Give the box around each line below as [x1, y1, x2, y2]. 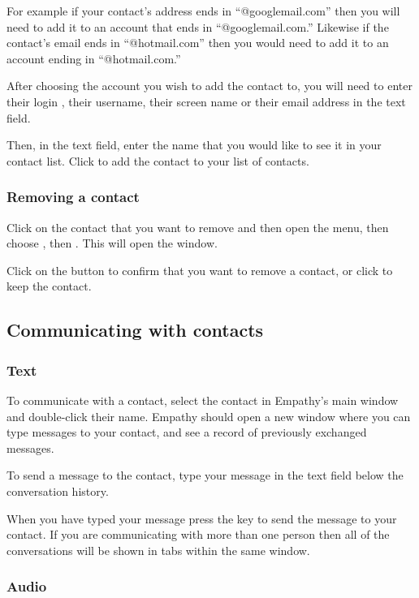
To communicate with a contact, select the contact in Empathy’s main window [6, 391, 399, 408]
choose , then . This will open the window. [6, 234, 218, 252]
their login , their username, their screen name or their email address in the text [6, 92, 406, 110]
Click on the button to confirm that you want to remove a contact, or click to [6, 261, 393, 278]
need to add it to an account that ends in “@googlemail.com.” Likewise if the [6, 18, 389, 35]
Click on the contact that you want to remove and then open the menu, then [6, 218, 389, 235]
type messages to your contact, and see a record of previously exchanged [6, 424, 367, 441]
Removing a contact [6, 187, 140, 207]
